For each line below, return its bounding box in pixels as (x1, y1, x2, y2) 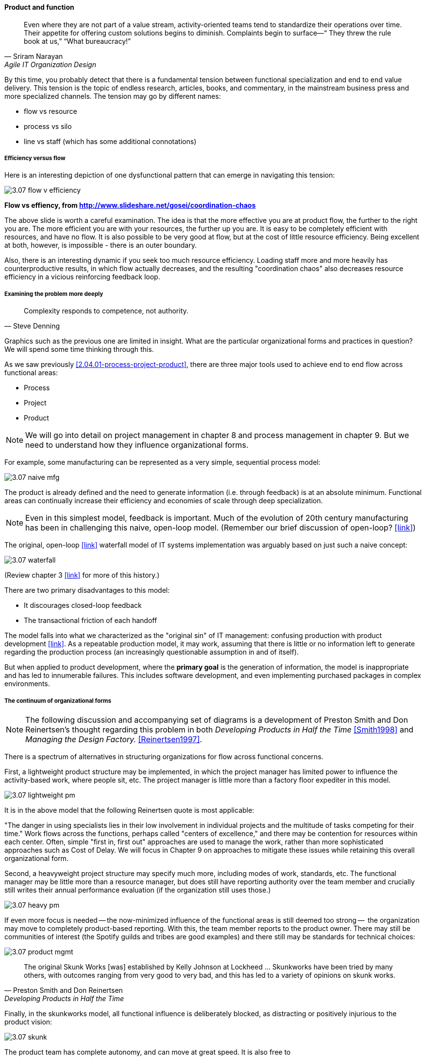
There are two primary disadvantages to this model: (4, 586, 170, 595)
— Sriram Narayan (4, 52, 63, 60)
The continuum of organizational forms (4, 697, 111, 704)
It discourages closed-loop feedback (24, 601, 142, 610)
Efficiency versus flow (4, 155, 66, 162)
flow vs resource (24, 107, 77, 115)
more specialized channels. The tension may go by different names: (4, 91, 221, 100)
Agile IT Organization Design (4, 60, 96, 69)
